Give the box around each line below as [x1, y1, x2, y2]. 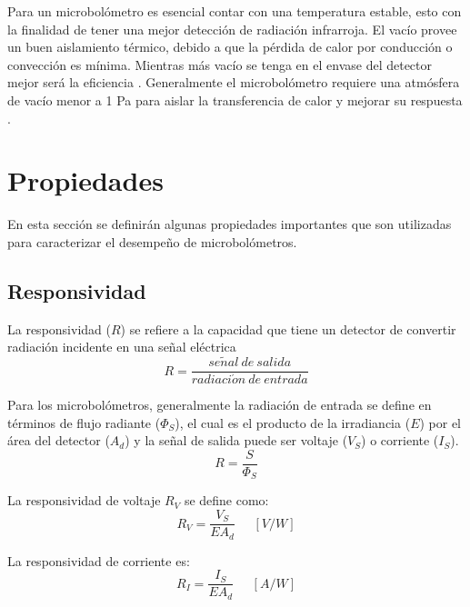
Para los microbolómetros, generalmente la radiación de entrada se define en [7, 395, 432, 414]
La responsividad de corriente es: [7, 551, 190, 570]
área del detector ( [7, 431, 110, 450]
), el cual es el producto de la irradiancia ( [175, 413, 411, 432]
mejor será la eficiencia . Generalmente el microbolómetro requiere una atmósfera [7, 73, 460, 92]
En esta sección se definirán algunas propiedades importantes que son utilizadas [7, 214, 452, 234]
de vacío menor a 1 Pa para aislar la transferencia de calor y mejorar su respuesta [7, 90, 463, 109]
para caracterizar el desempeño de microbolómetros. [7, 232, 297, 251]
